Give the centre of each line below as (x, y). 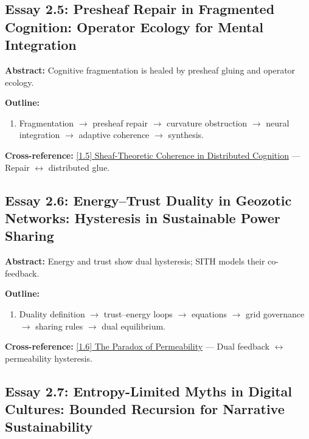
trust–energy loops (138, 313)
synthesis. (186, 135)
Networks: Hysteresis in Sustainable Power (143, 217)
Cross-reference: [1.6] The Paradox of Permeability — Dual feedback (137, 346)
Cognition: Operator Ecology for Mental (134, 26)
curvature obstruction (207, 123)
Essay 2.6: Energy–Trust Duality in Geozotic (148, 200)
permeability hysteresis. (49, 358)
